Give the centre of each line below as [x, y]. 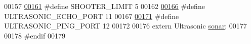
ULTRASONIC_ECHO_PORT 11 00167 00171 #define [92, 16]
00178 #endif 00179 [35, 35]
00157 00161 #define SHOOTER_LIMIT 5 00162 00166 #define [104, 6]
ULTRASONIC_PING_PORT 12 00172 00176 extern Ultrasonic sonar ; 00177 [126, 26]
